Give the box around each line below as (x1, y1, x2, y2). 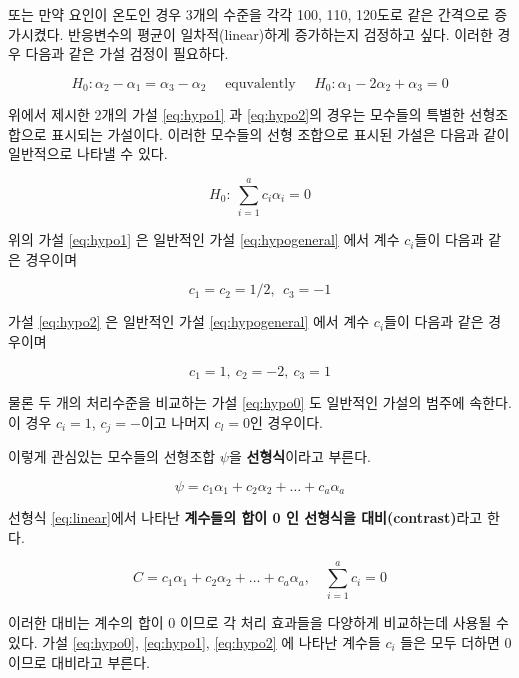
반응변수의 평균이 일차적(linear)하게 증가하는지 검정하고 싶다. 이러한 (68, 23, 493, 44)
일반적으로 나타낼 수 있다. (8, 143, 168, 164)
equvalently (225, 76, 296, 91)
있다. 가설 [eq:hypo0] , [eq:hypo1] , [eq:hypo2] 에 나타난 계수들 (8, 631, 381, 652)
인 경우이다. (250, 411, 323, 432)
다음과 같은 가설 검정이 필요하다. (25, 43, 229, 64)
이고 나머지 (140, 411, 210, 432)
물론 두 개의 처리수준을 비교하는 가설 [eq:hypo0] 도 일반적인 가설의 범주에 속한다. (8, 391, 512, 412)
